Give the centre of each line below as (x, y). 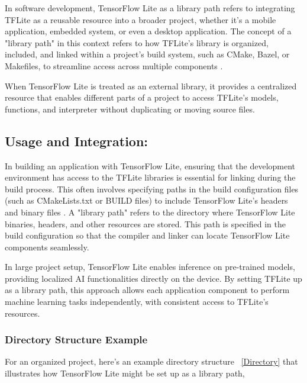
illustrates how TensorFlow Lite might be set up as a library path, (125, 373)
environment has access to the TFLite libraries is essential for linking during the (150, 177)
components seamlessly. (47, 247)
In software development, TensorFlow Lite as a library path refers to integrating (150, 8)
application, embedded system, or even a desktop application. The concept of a (148, 31)
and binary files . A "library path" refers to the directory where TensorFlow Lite (150, 212)
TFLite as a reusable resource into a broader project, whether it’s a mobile (140, 19)
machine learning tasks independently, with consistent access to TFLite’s (137, 302)
